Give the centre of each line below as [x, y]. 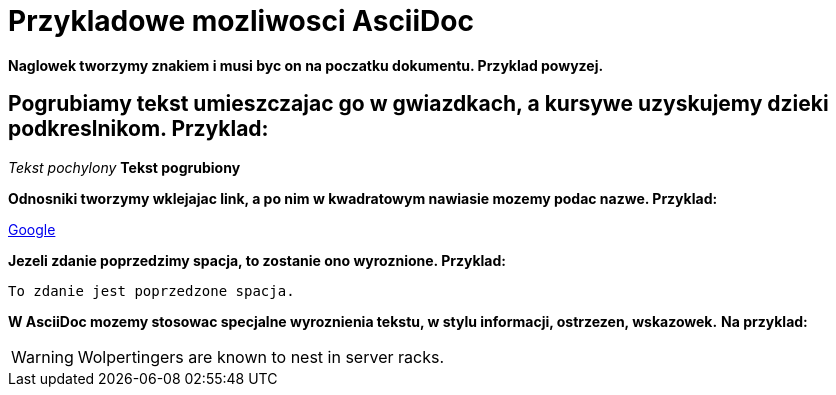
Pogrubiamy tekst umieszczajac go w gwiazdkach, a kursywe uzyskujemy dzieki [418, 104]
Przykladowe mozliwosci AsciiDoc [241, 21]
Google [32, 229]
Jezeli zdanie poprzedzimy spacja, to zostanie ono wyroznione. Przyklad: [257, 260]
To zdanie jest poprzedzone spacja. [151, 290]
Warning [42, 356]
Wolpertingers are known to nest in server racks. [260, 356]
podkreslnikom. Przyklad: [138, 129]
